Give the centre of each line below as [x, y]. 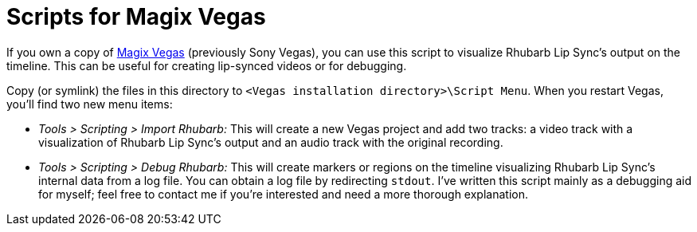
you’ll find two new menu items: [90, 104]
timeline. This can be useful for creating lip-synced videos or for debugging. [207, 65]
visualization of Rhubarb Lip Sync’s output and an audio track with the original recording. [271, 142]
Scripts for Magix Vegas [136, 17]
